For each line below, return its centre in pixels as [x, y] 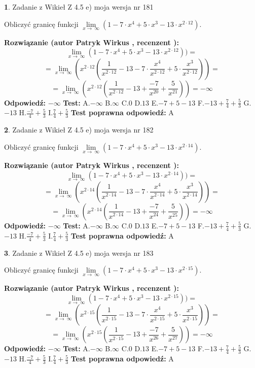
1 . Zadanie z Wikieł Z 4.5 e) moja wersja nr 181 [79, 7]
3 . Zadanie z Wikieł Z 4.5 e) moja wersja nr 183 [79, 253]
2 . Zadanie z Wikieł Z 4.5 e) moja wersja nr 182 [79, 130]
